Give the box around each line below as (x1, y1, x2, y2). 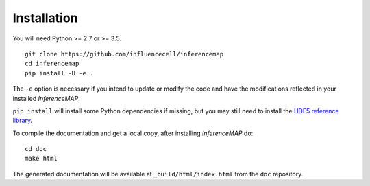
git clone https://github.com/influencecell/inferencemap (25, 50, 224, 58)
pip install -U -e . (25, 69, 94, 77)
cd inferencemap (25, 60, 79, 68)
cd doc (25, 145, 47, 153)
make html (25, 154, 58, 163)
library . (12, 117, 33, 125)
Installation (12, 10, 78, 25)
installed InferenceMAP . (12, 94, 80, 102)
